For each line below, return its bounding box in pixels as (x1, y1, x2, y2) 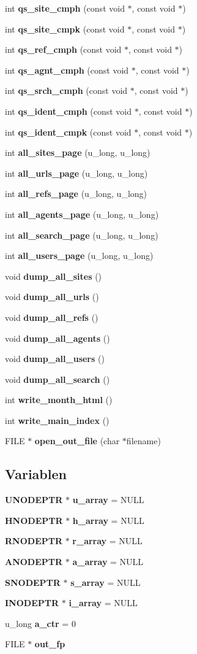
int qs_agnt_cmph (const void (5, 63, 129, 76)
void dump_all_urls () (5, 290, 99, 303)
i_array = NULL (69, 596, 138, 609)
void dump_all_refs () (5, 310, 98, 323)
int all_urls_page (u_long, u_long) (5, 166, 148, 179)
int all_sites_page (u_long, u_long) (5, 146, 151, 159)
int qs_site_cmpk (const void (5, 22, 125, 35)
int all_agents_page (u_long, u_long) (5, 207, 159, 220)
